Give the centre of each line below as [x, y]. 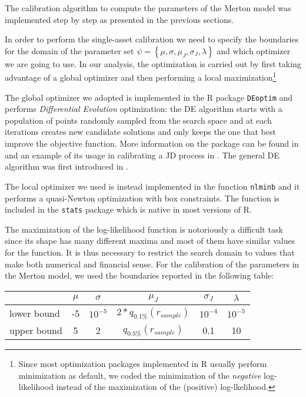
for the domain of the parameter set [69, 50]
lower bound [35, 313]
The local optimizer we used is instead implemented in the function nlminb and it [152, 186]
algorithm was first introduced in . [66, 166]
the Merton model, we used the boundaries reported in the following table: [139, 275]
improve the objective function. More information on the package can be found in [152, 143]
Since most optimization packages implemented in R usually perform [143, 363]
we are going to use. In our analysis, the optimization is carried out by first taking [153, 63]
